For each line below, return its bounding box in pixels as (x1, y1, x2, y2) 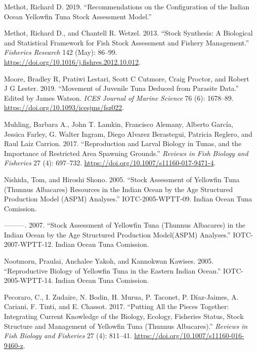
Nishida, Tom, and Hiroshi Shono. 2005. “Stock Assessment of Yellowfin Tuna (4, 174, 240, 184)
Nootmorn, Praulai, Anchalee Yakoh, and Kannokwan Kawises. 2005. (4, 256, 214, 266)
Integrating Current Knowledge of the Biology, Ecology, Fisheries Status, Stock (4, 311, 244, 321)
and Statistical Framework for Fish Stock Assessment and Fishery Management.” (4, 37, 249, 47)
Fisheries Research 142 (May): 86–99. (4, 47, 117, 57)
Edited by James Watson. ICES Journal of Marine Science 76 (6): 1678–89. (4, 92, 234, 103)
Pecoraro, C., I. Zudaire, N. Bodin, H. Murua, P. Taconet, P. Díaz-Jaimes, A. (4, 291, 239, 302)
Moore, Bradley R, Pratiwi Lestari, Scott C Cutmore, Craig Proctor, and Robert (4, 73, 250, 83)
